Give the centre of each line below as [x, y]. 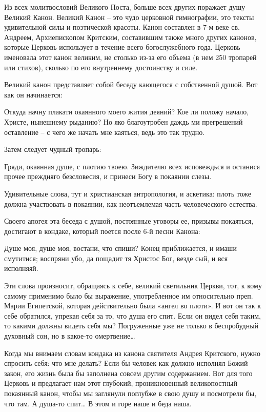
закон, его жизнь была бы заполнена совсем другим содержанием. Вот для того [128, 373]
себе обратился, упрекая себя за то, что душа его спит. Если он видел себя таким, [132, 315]
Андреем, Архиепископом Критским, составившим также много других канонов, [130, 37]
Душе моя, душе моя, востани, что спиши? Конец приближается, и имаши [120, 248]
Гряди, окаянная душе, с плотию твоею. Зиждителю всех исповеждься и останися [132, 166]
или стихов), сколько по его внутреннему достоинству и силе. [101, 67]
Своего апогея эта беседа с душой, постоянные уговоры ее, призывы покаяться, [129, 221]
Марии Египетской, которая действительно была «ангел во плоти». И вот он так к [133, 306]
